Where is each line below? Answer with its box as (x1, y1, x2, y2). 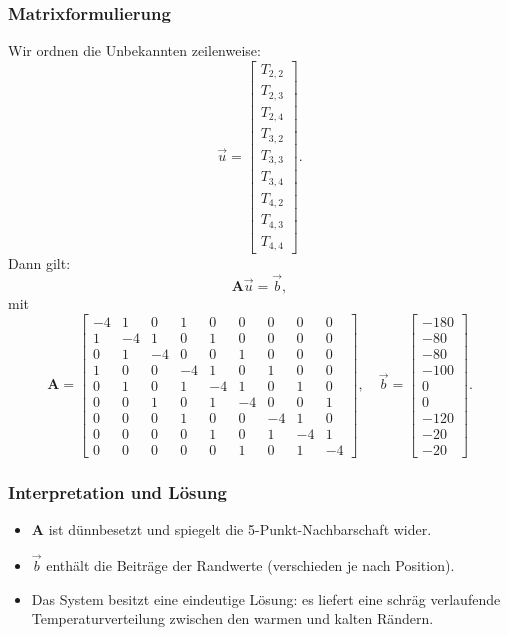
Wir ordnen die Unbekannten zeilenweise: (8, 40, 261, 61)
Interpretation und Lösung (8, 479, 227, 504)
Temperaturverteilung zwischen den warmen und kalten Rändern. (31, 608, 434, 629)
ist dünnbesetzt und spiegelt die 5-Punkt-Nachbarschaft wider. (48, 519, 432, 540)
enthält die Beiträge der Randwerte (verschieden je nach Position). (46, 554, 455, 575)
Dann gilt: (8, 253, 71, 274)
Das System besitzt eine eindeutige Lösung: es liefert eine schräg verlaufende (31, 588, 501, 609)
